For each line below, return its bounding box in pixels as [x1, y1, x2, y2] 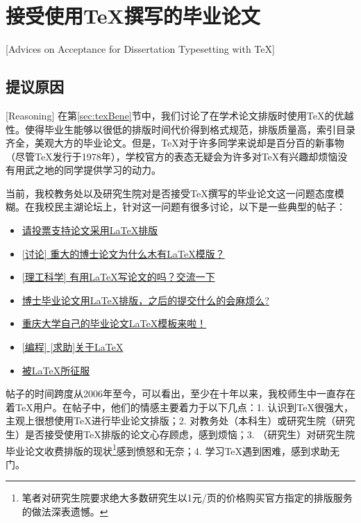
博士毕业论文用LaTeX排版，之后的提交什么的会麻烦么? [22, 292, 269, 307]
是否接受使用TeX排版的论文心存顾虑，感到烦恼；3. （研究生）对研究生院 [24, 427, 355, 442]
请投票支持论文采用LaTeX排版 [22, 223, 158, 238]
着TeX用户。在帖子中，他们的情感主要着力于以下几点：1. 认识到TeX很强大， [6, 399, 353, 414]
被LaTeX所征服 [22, 363, 90, 377]
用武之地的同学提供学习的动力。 [15, 163, 161, 177]
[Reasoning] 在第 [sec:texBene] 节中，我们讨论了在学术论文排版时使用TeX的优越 [6, 108, 354, 122]
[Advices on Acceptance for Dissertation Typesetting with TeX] [6, 42, 275, 56]
